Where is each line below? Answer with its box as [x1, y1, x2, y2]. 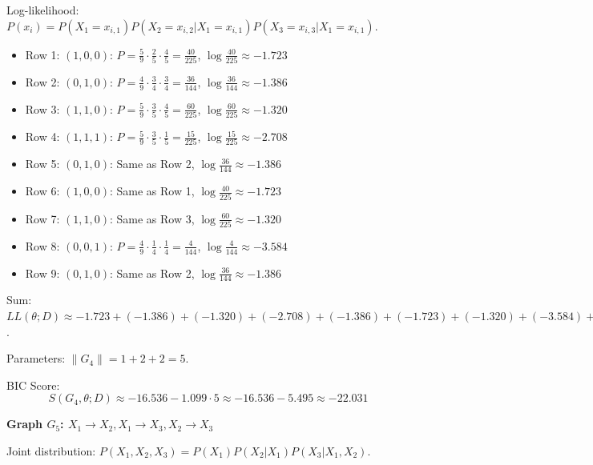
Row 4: [25, 128, 60, 145]
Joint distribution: [6, 443, 96, 459]
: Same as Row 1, [109, 182, 195, 199]
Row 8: [25, 237, 60, 254]
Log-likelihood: [6, 2, 79, 18]
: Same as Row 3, [109, 210, 195, 226]
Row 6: [25, 182, 60, 199]
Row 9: [25, 264, 60, 281]
